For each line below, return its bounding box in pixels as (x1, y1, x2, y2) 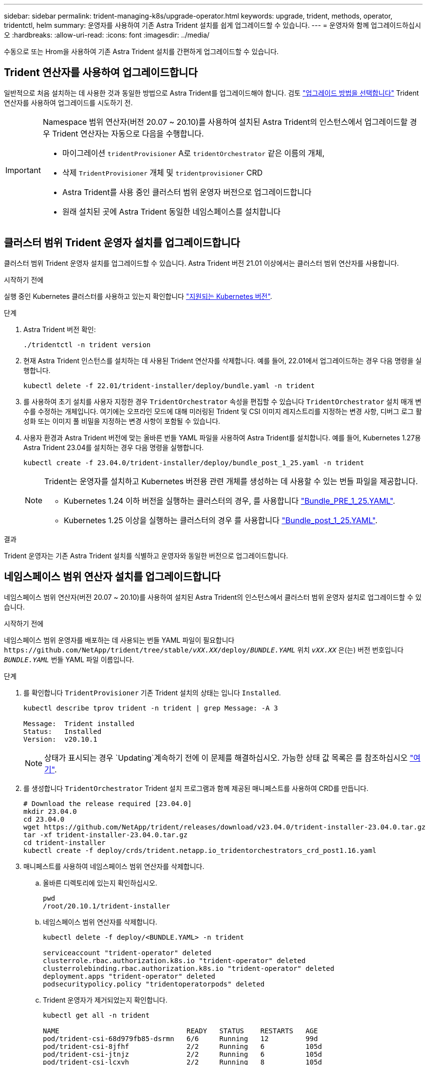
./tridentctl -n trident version (23, 340, 151, 349)
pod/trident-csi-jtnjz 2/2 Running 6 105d (43, 1050, 322, 1058)
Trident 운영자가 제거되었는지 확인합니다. (43, 995, 168, 1004)
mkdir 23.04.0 (23, 807, 77, 815)
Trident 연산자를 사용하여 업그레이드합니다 (4, 66, 198, 79)
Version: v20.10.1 (23, 735, 97, 743)
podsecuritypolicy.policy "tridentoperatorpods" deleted (43, 980, 265, 988)
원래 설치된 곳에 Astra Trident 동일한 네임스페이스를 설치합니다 (62, 206, 281, 217)
